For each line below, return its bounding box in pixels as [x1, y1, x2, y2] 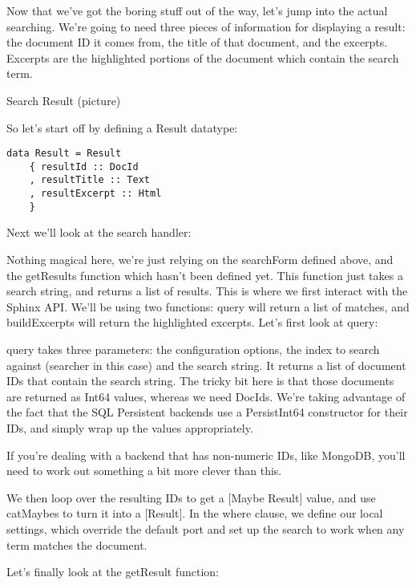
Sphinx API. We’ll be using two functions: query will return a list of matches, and [6, 298, 410, 315]
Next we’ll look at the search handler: [6, 224, 192, 241]
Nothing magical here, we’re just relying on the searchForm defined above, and [6, 251, 394, 268]
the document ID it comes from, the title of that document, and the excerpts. [6, 34, 388, 51]
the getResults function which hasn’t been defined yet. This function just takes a [6, 266, 403, 283]
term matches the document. [6, 536, 147, 553]
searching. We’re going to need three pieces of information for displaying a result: [6, 18, 406, 35]
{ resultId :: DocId [29, 160, 139, 173]
